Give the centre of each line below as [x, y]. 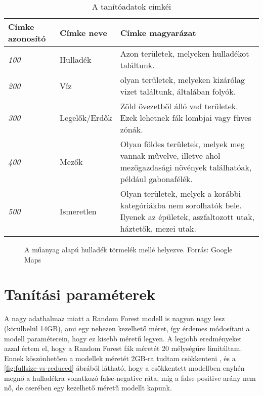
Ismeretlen [78, 211]
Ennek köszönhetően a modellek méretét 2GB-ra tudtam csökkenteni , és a [120, 358]
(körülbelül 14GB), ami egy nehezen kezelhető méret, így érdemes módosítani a [127, 328]
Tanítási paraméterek [80, 294]
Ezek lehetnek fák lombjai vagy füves [186, 118]
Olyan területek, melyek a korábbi [181, 193]
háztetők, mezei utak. [158, 228]
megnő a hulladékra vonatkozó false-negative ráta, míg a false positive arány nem [130, 378]
